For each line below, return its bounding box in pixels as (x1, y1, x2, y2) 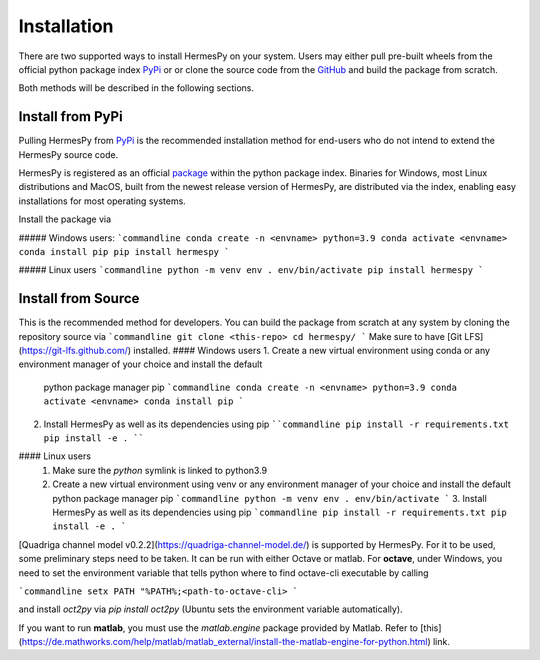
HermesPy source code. (18, 148, 119, 160)
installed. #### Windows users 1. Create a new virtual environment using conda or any (133, 345, 490, 357)
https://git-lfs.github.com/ (21, 345, 129, 357)
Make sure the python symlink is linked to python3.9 (52, 464, 268, 476)
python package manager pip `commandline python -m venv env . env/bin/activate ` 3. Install (52, 492, 487, 504)
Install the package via (18, 213, 112, 225)
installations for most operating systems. (18, 195, 187, 207)
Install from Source (18, 290, 140, 307)
